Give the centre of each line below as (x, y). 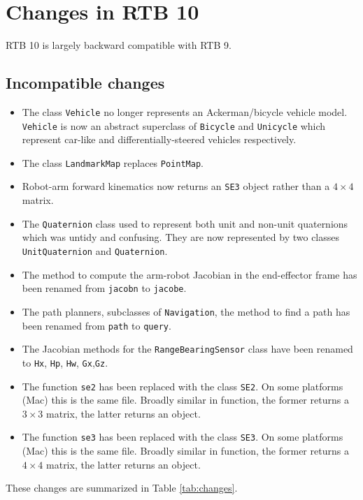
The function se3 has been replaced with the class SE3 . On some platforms (183, 437)
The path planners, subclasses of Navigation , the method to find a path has (186, 311)
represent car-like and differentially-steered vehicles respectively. (159, 139)
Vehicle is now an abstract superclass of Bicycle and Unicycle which (174, 125)
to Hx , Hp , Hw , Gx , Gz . (65, 362)
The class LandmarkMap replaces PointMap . (113, 162)
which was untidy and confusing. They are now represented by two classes (181, 237)
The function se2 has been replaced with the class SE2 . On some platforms (183, 386)
